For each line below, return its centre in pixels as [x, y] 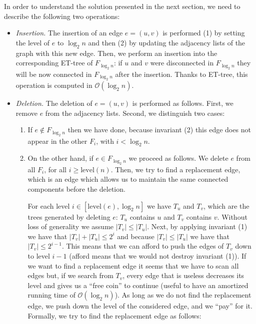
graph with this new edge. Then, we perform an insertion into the [116, 53]
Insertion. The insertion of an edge [69, 33]
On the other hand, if [60, 158]
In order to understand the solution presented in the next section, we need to [122, 6]
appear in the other [57, 141]
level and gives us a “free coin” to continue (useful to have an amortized [138, 285]
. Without [232, 216]
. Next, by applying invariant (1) [197, 226]
